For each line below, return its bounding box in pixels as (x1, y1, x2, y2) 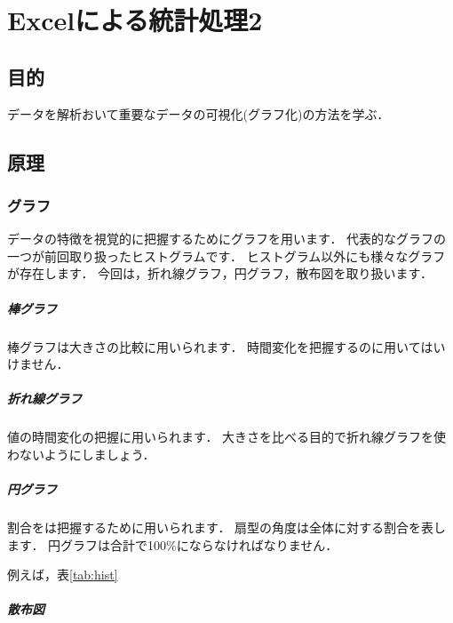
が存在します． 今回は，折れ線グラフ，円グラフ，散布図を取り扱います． (7, 264, 433, 283)
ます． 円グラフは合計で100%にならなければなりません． (7, 535, 338, 554)
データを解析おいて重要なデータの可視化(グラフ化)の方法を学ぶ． (7, 104, 390, 123)
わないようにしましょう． (7, 444, 155, 463)
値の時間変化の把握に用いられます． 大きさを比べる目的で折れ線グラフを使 (7, 427, 447, 446)
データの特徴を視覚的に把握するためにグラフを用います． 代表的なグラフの (7, 229, 447, 248)
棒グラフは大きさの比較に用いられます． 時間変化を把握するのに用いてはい (7, 337, 446, 355)
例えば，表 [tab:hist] (7, 565, 118, 584)
